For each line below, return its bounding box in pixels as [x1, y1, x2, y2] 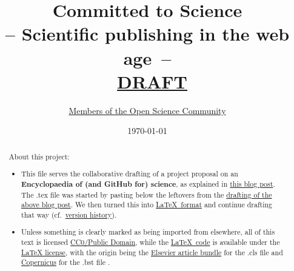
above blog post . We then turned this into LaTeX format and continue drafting [21, 199, 273, 210]
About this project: [8, 151, 70, 161]
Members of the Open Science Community [68, 104, 226, 116]
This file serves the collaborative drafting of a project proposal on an [21, 169, 238, 179]
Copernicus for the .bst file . [21, 257, 110, 267]
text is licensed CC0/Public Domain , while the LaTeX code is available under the [21, 237, 280, 247]
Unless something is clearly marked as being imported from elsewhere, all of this [21, 227, 275, 237]
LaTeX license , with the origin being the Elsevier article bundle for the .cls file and [21, 247, 283, 257]
